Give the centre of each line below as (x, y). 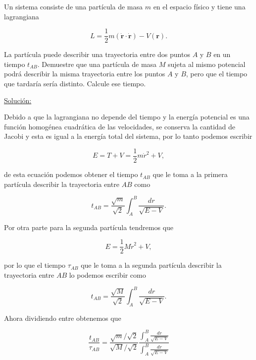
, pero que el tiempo (217, 74)
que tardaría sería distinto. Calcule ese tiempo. (75, 84)
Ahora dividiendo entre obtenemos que (63, 318)
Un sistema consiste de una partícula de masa (73, 6)
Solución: (18, 100)
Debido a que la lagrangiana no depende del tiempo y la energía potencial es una (127, 117)
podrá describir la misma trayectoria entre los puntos (85, 74)
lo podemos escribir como (107, 274)
